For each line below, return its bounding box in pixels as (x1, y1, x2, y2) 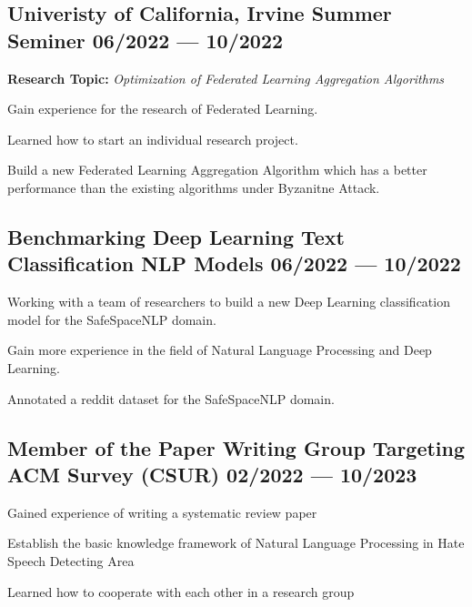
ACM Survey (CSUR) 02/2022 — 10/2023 (7, 460, 417, 488)
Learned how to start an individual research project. (7, 129, 298, 148)
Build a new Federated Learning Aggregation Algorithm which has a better (7, 160, 427, 179)
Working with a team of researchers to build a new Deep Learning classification (7, 292, 450, 311)
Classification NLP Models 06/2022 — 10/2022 (7, 249, 461, 278)
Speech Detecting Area (7, 551, 135, 570)
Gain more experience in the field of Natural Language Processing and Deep (7, 340, 432, 359)
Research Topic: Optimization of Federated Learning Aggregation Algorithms (7, 68, 445, 87)
